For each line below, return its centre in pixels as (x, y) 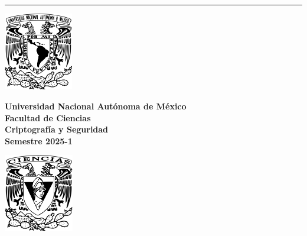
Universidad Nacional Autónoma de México (96, 106)
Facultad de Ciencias (48, 117)
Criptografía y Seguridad (57, 129)
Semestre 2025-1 (39, 140)
